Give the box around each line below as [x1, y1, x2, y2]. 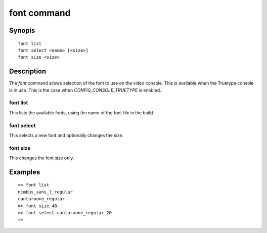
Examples [9, 168, 41, 176]
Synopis [9, 26, 36, 35]
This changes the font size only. [9, 155, 74, 161]
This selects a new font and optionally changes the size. [9, 132, 124, 138]
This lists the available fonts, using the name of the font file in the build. [9, 109, 154, 116]
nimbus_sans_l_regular [18, 189, 73, 195]
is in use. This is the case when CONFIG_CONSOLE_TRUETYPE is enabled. [9, 87, 162, 93]
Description [9, 67, 46, 76]
